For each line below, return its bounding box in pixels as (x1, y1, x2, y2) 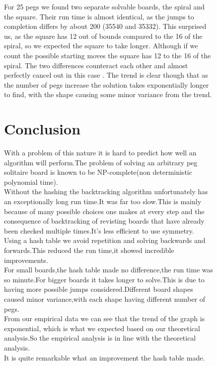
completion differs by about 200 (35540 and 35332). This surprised (4, 21, 207, 31)
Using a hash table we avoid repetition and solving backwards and (4, 235, 206, 245)
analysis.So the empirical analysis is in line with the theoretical (4, 333, 196, 343)
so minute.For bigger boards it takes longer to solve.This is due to (4, 274, 205, 284)
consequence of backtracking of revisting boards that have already (4, 216, 205, 226)
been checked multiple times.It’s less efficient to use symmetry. (4, 225, 194, 236)
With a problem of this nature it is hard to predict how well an (4, 147, 197, 158)
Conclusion (4, 119, 81, 139)
